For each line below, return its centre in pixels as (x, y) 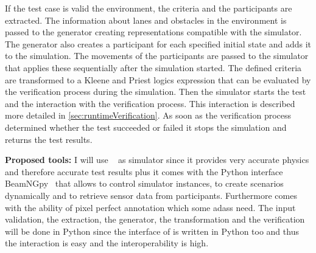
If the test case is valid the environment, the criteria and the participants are (149, 8)
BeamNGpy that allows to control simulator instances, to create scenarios (144, 183)
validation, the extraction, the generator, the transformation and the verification (155, 219)
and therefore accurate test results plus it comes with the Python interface (144, 171)
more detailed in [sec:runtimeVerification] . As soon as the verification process (148, 115)
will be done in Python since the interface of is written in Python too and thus (152, 231)
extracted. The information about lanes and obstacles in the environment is (146, 20)
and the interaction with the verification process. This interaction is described (150, 103)
